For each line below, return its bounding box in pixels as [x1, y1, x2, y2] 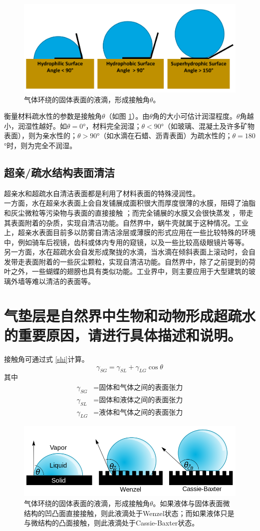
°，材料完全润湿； [83, 120, 142, 131]
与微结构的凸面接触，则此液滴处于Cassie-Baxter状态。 [24, 518, 199, 528]
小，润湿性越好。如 [4, 120, 67, 131]
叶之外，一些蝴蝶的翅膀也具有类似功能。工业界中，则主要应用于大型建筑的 [4, 266, 249, 276]
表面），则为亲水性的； [4, 130, 77, 141]
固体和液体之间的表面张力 [99, 396, 183, 404]
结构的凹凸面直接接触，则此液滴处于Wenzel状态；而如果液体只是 [24, 508, 235, 518]
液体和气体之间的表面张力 [99, 409, 183, 416]
